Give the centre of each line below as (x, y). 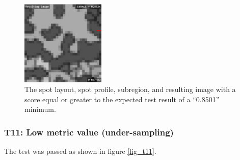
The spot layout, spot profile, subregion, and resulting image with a (130, 89)
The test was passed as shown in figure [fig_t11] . (80, 151)
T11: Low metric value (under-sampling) (89, 132)
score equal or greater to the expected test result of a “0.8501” (122, 99)
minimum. (40, 109)
